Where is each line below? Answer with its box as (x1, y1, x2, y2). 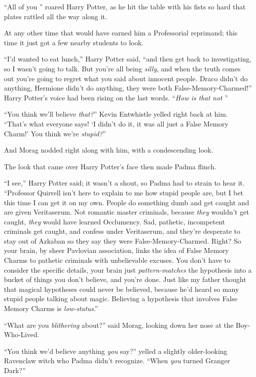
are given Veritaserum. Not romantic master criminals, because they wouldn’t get (4, 207, 249, 217)
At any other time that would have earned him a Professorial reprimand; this (4, 28, 238, 38)
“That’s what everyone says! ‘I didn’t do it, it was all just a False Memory (4, 118, 228, 128)
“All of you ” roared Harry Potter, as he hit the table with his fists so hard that (4, 1, 246, 11)
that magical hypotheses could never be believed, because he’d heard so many (4, 283, 239, 294)
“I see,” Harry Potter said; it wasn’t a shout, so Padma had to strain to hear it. (4, 178, 245, 188)
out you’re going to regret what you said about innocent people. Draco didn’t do (4, 73, 248, 83)
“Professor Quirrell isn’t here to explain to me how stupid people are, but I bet (4, 187, 243, 197)
